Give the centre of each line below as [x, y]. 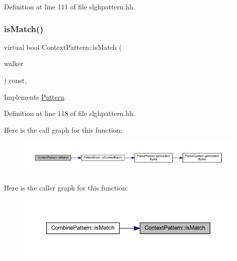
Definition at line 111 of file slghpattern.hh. [70, 6]
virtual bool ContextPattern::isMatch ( [63, 47]
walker [14, 63]
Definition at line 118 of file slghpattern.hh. [70, 113]
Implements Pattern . [35, 96]
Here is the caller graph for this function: [66, 188]
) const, [15, 80]
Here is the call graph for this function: [63, 130]
